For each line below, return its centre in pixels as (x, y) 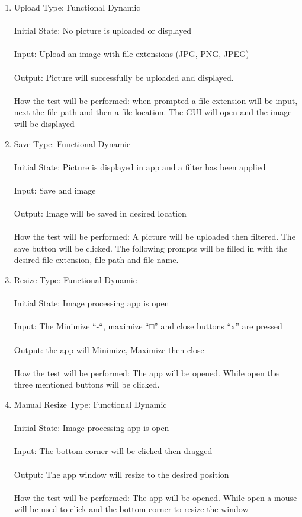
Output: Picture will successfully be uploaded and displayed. (124, 77)
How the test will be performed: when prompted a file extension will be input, (156, 100)
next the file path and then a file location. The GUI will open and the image (153, 112)
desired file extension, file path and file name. (96, 260)
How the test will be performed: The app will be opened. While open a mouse (155, 497)
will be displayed (44, 123)
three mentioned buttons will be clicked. (87, 384)
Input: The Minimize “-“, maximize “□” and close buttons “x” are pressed (148, 326)
